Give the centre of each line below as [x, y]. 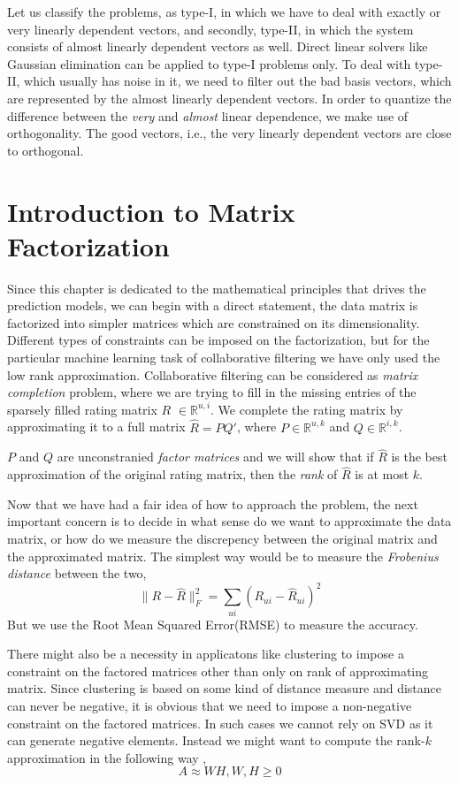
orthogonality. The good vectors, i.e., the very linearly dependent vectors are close [229, 133]
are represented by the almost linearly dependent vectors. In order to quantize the [229, 98]
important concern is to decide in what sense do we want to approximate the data [229, 521]
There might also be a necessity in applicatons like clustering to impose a [206, 654]
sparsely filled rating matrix [82, 409]
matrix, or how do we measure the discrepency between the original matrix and [222, 539]
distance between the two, [77, 573]
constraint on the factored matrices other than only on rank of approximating [218, 671]
